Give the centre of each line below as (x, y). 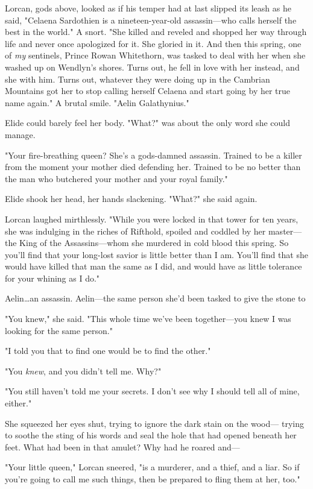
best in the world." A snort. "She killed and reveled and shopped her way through (156, 32)
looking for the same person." (59, 330)
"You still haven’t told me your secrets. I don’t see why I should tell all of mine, (152, 391)
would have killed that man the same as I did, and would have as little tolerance (153, 266)
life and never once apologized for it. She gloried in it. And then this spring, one (153, 43)
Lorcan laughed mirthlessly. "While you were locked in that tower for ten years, (152, 219)
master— (285, 231)
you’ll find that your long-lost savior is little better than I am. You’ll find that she (156, 254)
